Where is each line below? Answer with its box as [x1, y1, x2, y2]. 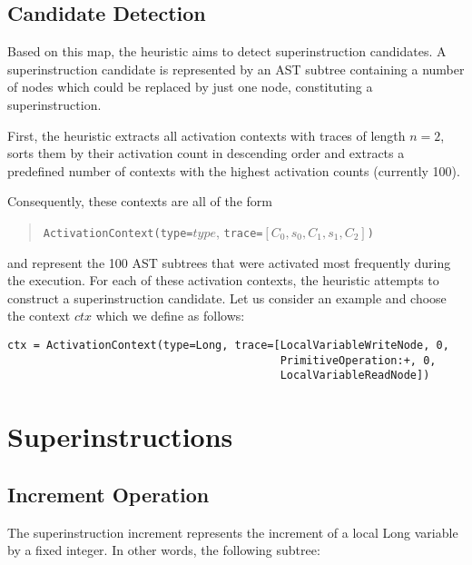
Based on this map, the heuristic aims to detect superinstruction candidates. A [7, 42, 447, 61]
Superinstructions [7, 418, 233, 455]
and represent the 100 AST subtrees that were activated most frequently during [7, 253, 451, 272]
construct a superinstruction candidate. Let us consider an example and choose [7, 288, 447, 307]
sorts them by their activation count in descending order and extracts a [7, 144, 405, 163]
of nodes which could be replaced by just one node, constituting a [7, 77, 373, 96]
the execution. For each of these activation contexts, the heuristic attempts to [7, 271, 439, 290]
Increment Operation [7, 480, 210, 508]
